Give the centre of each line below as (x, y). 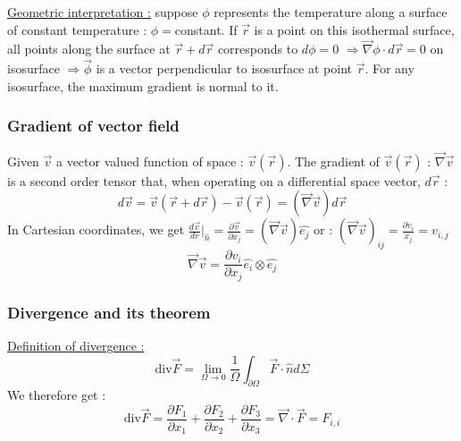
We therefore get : (57, 395)
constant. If (206, 29)
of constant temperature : (77, 29)
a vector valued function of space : (150, 161)
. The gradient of (333, 161)
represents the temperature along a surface (331, 12)
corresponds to (258, 49)
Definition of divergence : (76, 345)
